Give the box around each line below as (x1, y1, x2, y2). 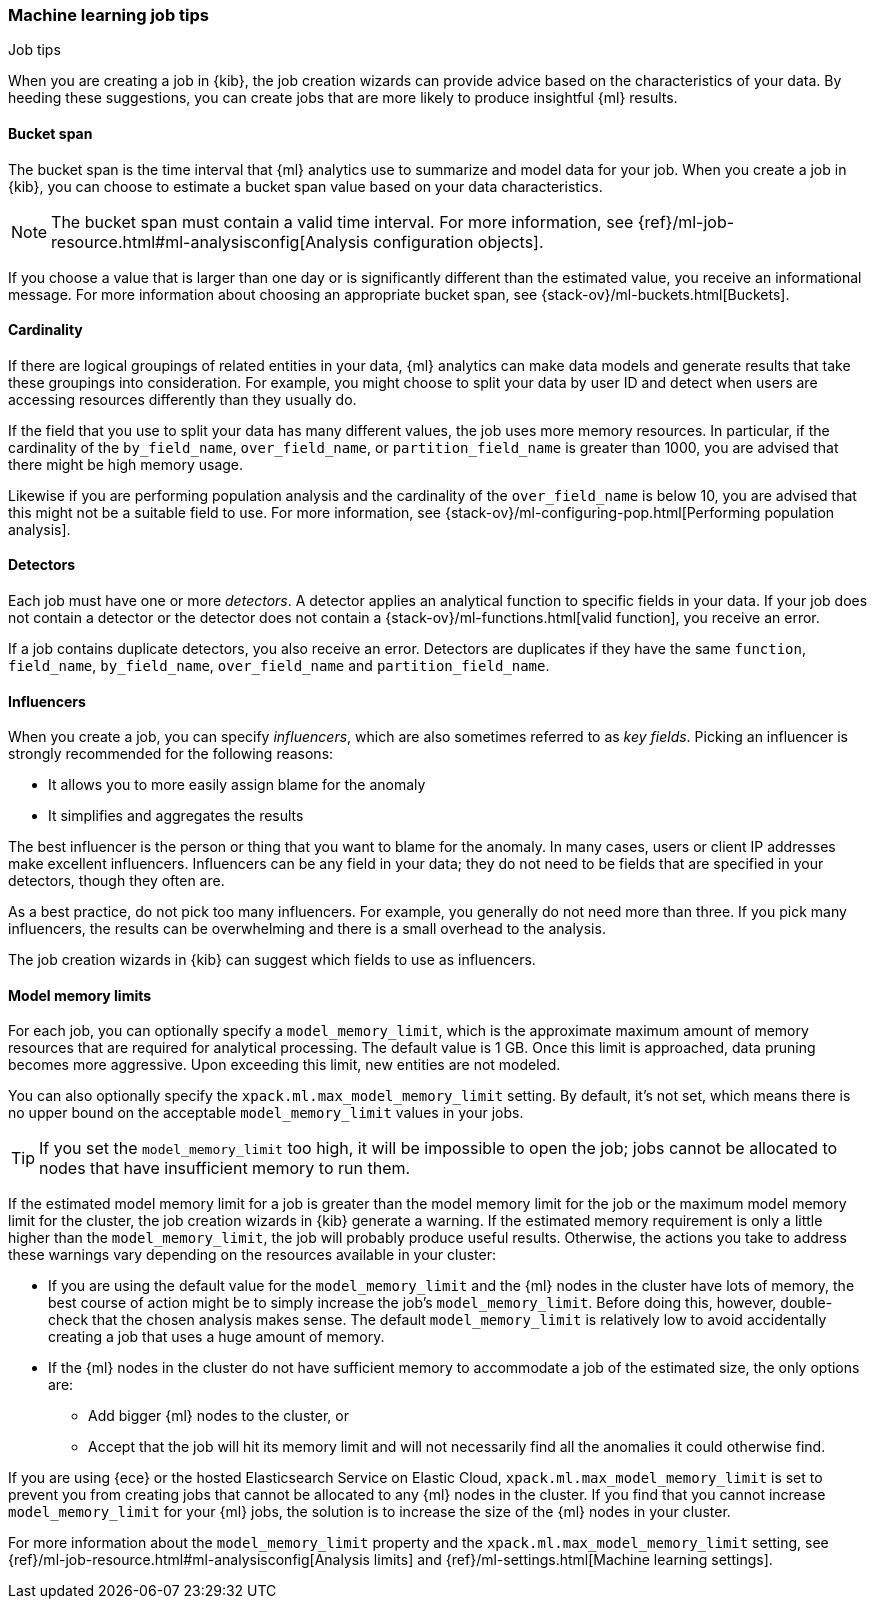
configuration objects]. (372, 231, 544, 252)
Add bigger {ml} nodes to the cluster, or (88, 1407, 349, 1425)
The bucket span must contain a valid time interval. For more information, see (51, 211, 634, 232)
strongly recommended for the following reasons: (8, 745, 334, 763)
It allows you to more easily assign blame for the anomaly (48, 776, 426, 794)
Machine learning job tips (8, 5, 209, 25)
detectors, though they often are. (8, 872, 225, 890)
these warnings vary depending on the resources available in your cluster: (8, 1246, 497, 1264)
